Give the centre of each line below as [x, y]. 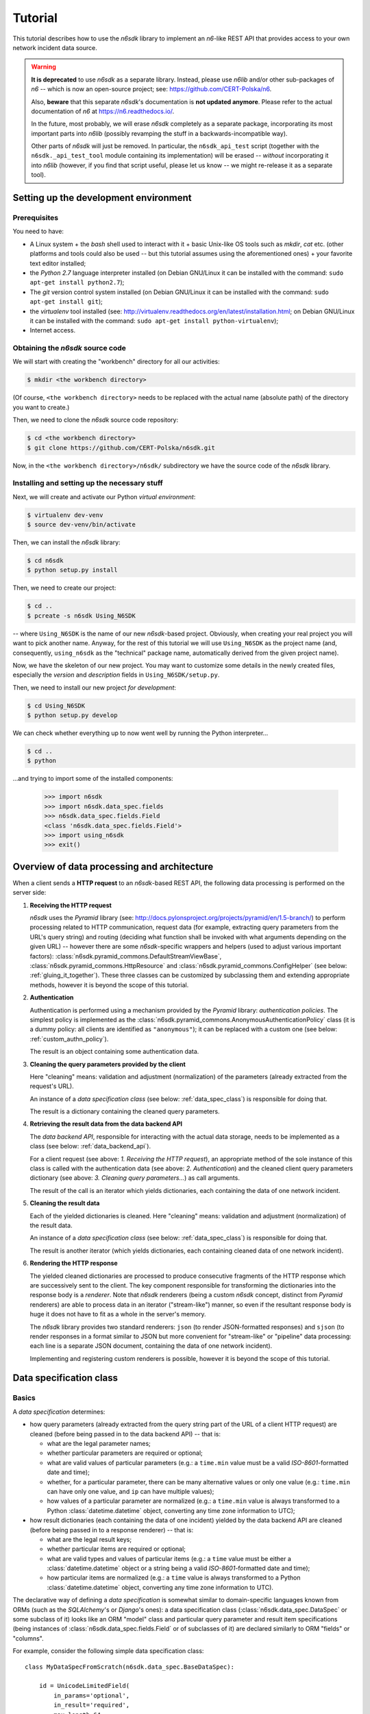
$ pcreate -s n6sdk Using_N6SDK [82, 616]
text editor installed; [58, 263]
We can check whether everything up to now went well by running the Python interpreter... [140, 733]
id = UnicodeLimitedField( [84, 1686]
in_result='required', [92, 1705]
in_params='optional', [92, 1695]
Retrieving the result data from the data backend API [106, 1124]
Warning [44, 67]
